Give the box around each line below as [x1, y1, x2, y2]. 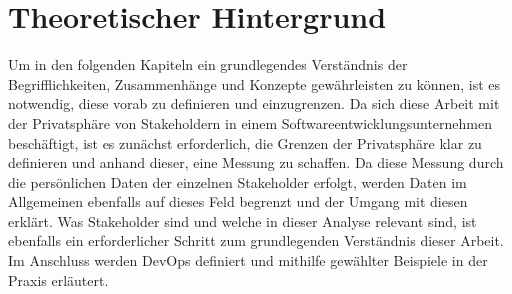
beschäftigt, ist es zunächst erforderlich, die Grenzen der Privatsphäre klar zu [8, 132, 482, 153]
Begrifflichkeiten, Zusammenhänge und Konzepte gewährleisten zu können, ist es [8, 73, 501, 94]
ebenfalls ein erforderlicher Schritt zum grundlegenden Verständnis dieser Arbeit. [8, 230, 504, 251]
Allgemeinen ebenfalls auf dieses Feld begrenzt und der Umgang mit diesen [8, 191, 468, 212]
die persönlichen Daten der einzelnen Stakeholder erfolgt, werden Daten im [8, 171, 467, 192]
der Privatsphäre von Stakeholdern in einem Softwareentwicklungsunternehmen [8, 112, 493, 133]
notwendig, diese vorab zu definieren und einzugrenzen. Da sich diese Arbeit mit [8, 93, 500, 114]
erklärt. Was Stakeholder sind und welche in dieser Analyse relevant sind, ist [8, 210, 477, 231]
